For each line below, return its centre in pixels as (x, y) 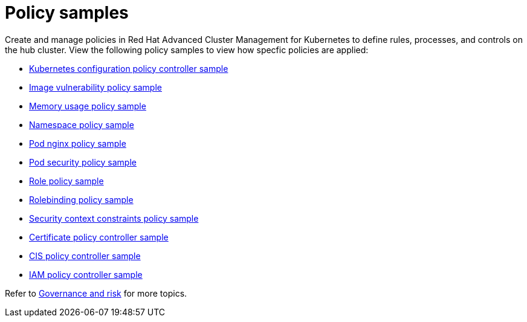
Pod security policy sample (83, 162)
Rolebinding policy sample (81, 199)
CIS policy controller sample (85, 256)
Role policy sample (66, 181)
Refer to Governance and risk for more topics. (96, 293)
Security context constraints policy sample (114, 218)
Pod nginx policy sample (78, 143)
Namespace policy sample (82, 124)
